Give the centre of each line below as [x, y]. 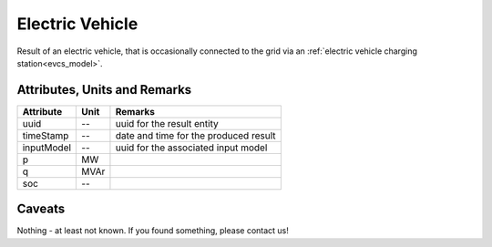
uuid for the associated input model [191, 148]
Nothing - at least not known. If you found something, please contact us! [153, 231]
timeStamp [46, 135]
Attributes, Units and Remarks [104, 90]
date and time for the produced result [195, 135]
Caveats [41, 209]
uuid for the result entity [167, 123]
